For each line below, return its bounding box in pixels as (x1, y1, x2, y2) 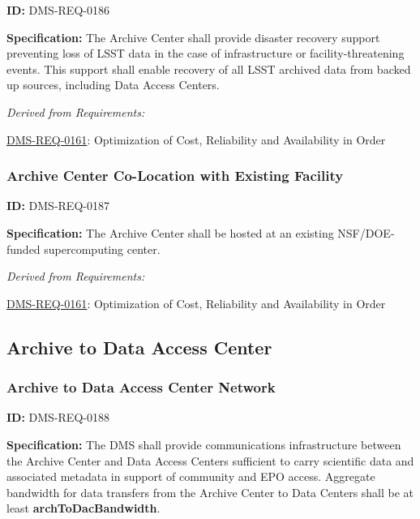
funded (6, 240, 41, 257)
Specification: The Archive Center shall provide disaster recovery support (6, 28, 380, 45)
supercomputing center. (44, 240, 161, 257)
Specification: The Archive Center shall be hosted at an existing (6, 224, 334, 241)
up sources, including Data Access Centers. (6, 76, 220, 93)
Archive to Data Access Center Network (6, 377, 276, 397)
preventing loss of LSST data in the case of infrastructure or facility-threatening (6, 45, 405, 62)
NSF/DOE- (337, 224, 395, 241)
